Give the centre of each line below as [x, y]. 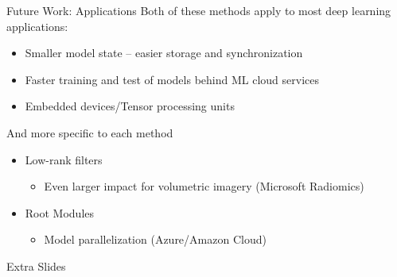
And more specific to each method [90, 132]
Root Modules [60, 212]
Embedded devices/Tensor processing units [130, 106]
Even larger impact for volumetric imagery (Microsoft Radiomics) [204, 186]
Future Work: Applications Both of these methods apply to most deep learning [199, 10]
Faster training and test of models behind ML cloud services [172, 79]
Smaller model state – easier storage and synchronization [164, 53]
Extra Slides [36, 265]
